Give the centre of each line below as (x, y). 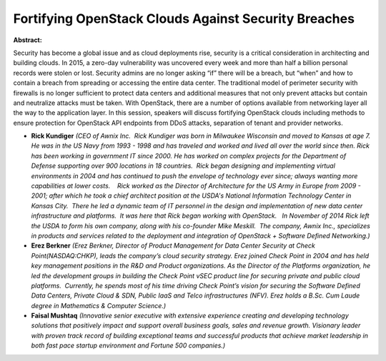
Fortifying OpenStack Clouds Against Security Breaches (184, 19)
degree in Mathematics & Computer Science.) (99, 305)
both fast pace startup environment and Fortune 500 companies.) (128, 345)
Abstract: (28, 40)
